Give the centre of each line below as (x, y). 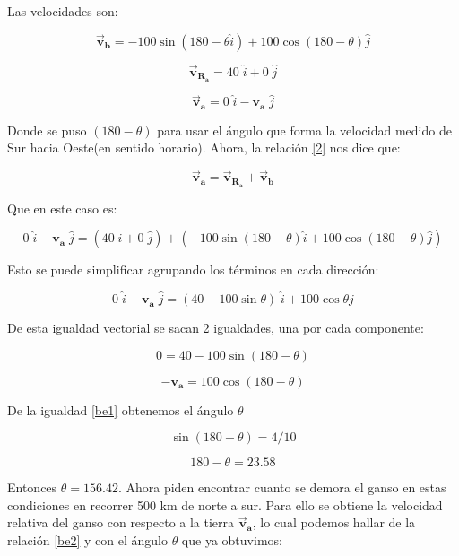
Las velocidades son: (63, 11)
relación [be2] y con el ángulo (87, 540)
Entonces (32, 487)
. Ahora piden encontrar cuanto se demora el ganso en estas (282, 487)
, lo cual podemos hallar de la (334, 522)
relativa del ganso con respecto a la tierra (121, 522)
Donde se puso (47, 130)
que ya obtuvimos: (232, 540)
